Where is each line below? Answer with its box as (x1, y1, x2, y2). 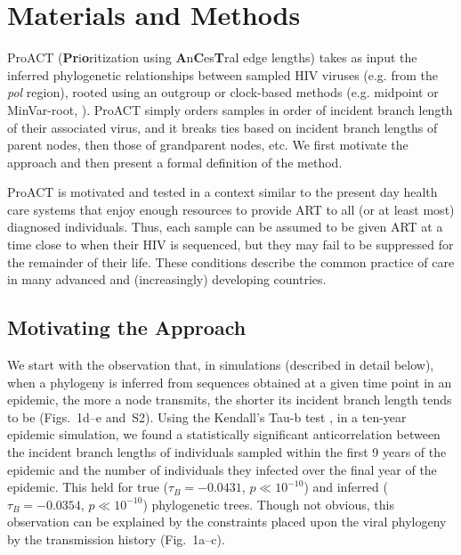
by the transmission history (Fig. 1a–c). (7, 529, 225, 548)
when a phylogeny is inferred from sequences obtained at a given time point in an (7, 372, 452, 391)
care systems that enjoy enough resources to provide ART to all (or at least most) (7, 200, 455, 218)
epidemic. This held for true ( (7, 477, 168, 496)
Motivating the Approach (7, 314, 247, 341)
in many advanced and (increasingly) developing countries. (7, 270, 327, 289)
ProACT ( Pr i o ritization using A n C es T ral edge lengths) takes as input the (7, 48, 417, 67)
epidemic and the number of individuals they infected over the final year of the (7, 460, 437, 478)
